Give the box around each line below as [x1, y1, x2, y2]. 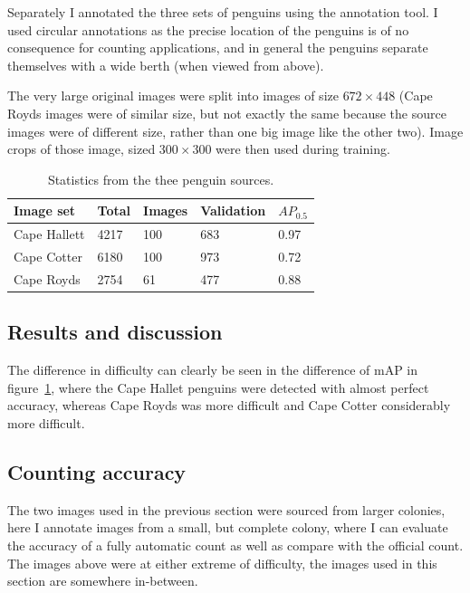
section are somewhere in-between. [7, 571, 198, 590]
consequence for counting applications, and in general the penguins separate [7, 38, 428, 57]
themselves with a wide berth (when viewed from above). [7, 55, 324, 74]
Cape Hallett [14, 225, 85, 244]
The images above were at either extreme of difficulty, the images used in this [7, 553, 437, 572]
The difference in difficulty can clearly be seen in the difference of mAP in [7, 360, 418, 379]
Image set [14, 201, 76, 220]
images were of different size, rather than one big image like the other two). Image [7, 121, 464, 140]
